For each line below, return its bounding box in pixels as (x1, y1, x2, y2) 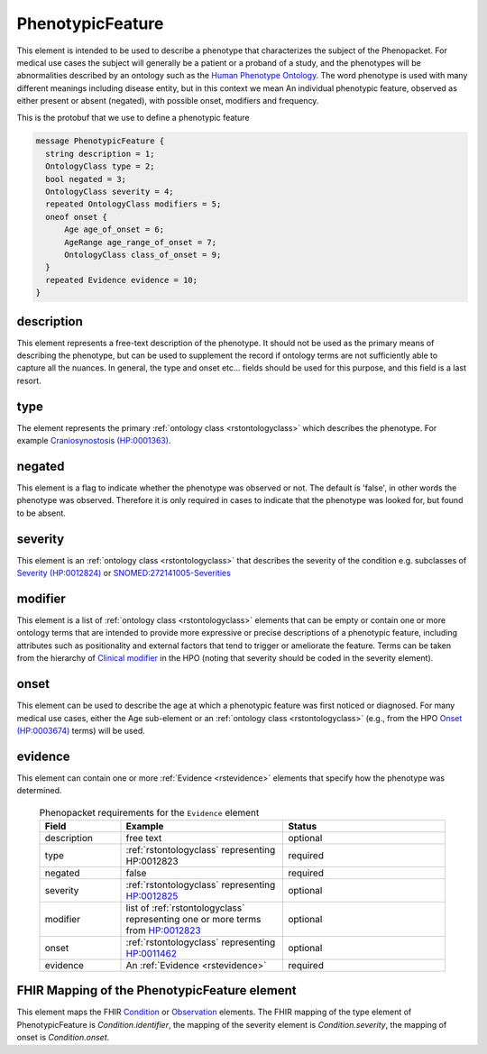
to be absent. (16, 508, 67, 518)
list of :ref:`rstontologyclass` (125, 902, 245, 914)
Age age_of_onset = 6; (64, 225, 165, 234)
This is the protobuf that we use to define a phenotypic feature (16, 112, 250, 123)
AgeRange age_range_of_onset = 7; (64, 237, 216, 247)
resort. (16, 375, 42, 386)
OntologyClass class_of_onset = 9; (64, 250, 222, 260)
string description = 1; (45, 149, 155, 159)
